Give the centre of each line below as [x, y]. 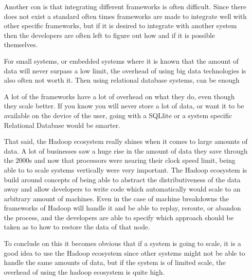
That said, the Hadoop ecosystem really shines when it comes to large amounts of [126, 141]
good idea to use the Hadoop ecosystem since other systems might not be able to [125, 253]
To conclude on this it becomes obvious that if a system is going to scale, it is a [123, 243]
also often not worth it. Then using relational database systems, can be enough [122, 80]
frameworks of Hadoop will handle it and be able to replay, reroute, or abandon [123, 208]
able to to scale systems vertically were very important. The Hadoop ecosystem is [126, 169]
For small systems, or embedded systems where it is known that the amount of [121, 61]
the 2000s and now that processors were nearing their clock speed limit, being [120, 160]
